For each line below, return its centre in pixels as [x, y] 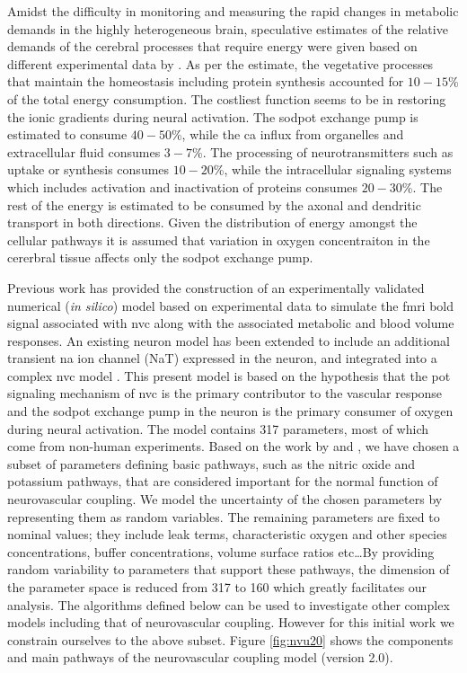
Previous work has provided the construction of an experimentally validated [216, 287]
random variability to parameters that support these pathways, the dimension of [229, 569]
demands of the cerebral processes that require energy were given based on [212, 46]
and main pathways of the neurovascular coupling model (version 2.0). [200, 657]
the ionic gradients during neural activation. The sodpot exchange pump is [213, 116]
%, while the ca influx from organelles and [287, 134]
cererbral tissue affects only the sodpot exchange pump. [160, 257]
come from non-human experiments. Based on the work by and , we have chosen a [233, 446]
